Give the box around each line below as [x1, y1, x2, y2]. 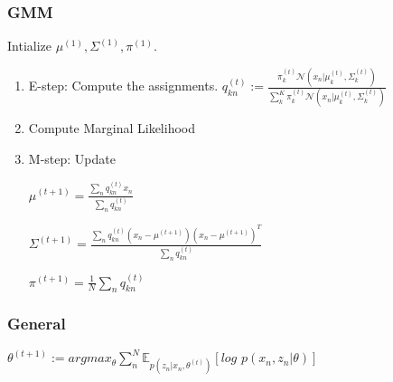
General [7, 312, 66, 335]
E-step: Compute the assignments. [28, 76, 219, 95]
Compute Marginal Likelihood [28, 119, 196, 138]
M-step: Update [28, 149, 116, 168]
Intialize [7, 36, 51, 55]
